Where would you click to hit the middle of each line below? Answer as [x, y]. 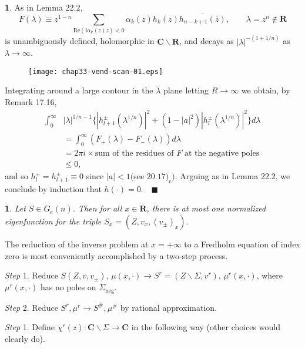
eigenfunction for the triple [53, 221]
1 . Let [15, 208]
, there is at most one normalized [206, 208]
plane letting [186, 90]
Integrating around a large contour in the [79, 90]
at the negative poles [222, 153]
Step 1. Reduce [31, 275]
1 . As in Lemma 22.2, [44, 7]
